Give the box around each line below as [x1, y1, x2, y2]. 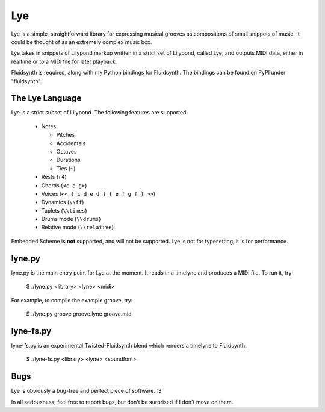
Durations [56, 157, 81, 164]
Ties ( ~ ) [56, 164, 76, 172]
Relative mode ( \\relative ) [41, 223, 114, 231]
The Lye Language [11, 93, 82, 104]
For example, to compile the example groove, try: [11, 296, 133, 304]
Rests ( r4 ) [41, 173, 67, 181]
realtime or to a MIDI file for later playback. [11, 58, 117, 65]
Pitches [56, 131, 75, 139]
